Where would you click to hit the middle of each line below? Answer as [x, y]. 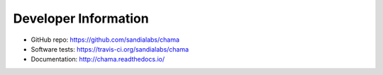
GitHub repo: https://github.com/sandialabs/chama [105, 40]
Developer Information [81, 18]
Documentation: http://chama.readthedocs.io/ [98, 59]
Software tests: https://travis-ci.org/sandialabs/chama [110, 49]
